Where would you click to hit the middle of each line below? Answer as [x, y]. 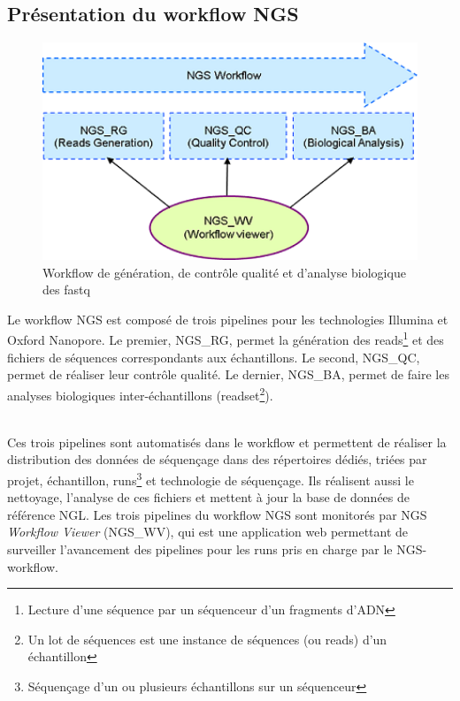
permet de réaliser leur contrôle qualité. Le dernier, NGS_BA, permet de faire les [228, 374]
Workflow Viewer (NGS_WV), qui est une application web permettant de [208, 532]
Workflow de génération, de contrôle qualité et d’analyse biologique [224, 272]
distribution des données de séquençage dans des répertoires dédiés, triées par [217, 459]
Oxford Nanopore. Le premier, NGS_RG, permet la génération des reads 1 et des [226, 339]
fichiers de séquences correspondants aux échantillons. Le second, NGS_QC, [214, 357]
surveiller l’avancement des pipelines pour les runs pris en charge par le [200, 549]
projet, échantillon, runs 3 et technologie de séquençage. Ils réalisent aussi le [211, 478]
